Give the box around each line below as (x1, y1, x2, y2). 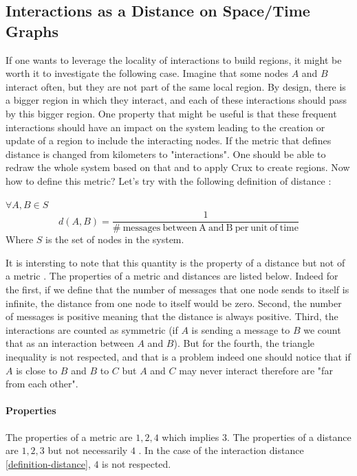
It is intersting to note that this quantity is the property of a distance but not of (6, 255, 345, 269)
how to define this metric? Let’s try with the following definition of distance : (6, 173, 332, 188)
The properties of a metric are (6, 429, 133, 444)
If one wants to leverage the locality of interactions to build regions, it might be (6, 52, 342, 67)
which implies (162, 429, 219, 444)
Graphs (6, 20, 59, 41)
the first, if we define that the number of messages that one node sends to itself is (6, 282, 349, 296)
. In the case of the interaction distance (138, 443, 304, 457)
